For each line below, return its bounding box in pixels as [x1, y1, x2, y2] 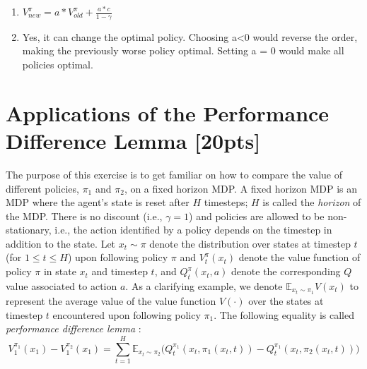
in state [43, 264, 76, 279]
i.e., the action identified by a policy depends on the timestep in [54, 222, 332, 237]
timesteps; [204, 195, 248, 210]
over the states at [248, 293, 324, 308]
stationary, [6, 222, 52, 237]
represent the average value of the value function [6, 293, 216, 308]
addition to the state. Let [6, 236, 116, 250]
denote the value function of [238, 250, 361, 265]
